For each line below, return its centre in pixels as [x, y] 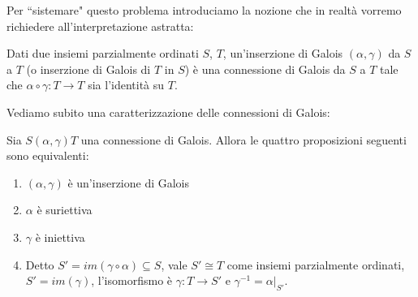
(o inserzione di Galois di [88, 69]
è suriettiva [65, 210]
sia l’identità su [126, 85]
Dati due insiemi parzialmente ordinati [103, 53]
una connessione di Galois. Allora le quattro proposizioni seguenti [243, 139]
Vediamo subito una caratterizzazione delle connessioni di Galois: [168, 112]
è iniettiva [60, 237]
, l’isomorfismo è [132, 280]
